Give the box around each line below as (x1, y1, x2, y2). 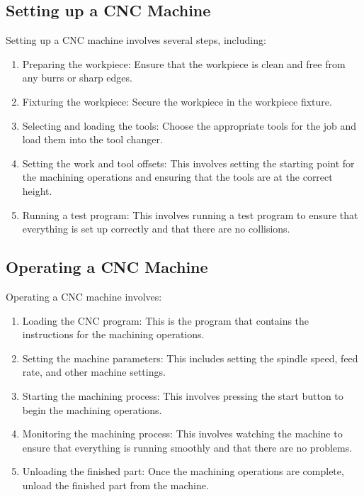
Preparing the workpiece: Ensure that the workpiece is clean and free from (22, 56, 346, 71)
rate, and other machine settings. (22, 364, 166, 379)
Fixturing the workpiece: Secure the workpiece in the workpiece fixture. (22, 94, 332, 108)
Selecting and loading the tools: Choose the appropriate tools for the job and (22, 118, 357, 133)
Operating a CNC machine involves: (6, 289, 162, 303)
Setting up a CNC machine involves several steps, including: (6, 33, 266, 48)
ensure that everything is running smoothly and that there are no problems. (22, 440, 353, 454)
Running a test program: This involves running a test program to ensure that (22, 207, 358, 222)
